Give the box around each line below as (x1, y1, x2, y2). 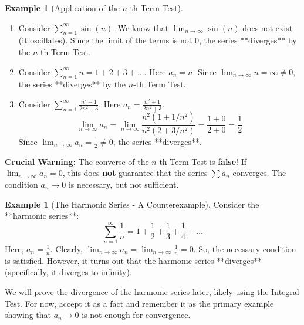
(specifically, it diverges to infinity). (5, 266, 132, 278)
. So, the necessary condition (193, 242, 296, 255)
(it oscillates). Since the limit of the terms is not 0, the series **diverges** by (18, 34, 297, 46)
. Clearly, (50, 242, 83, 255)
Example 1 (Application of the (5, 2, 120, 13)
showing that (5, 309, 52, 321)
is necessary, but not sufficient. (68, 178, 179, 190)
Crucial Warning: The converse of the (5, 155, 149, 167)
